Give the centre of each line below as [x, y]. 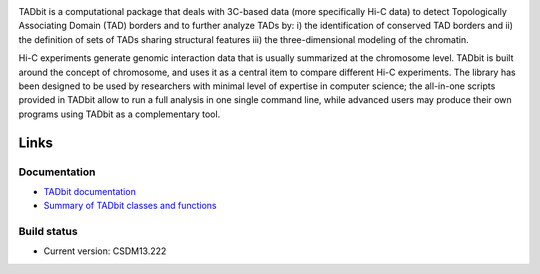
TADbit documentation [90, 191]
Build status [48, 232]
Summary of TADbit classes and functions [130, 206]
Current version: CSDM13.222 [105, 251]
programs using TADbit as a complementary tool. [119, 114]
